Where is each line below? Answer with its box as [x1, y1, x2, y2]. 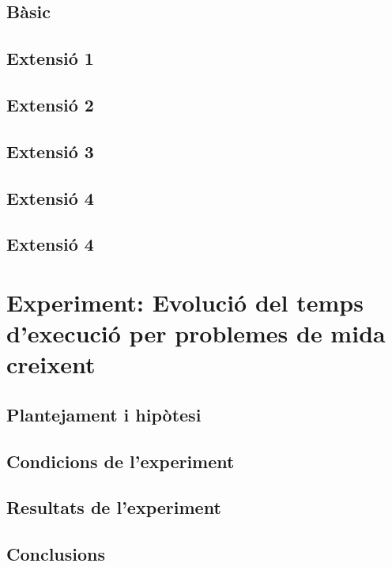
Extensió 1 [6, 46, 94, 70]
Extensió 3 [6, 138, 94, 163]
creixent [6, 348, 96, 380]
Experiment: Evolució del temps [6, 285, 364, 318]
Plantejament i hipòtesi [6, 402, 202, 426]
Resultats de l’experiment [6, 495, 221, 520]
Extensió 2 [6, 92, 94, 116]
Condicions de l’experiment [6, 448, 235, 473]
